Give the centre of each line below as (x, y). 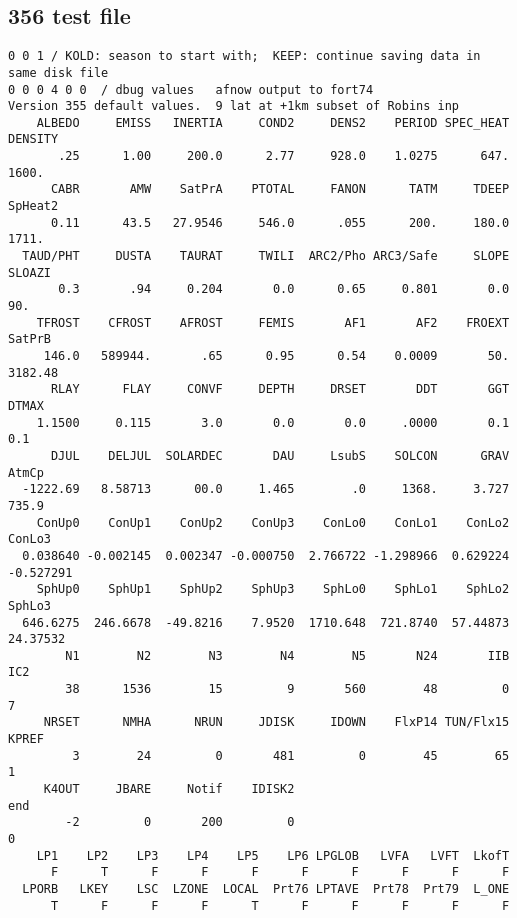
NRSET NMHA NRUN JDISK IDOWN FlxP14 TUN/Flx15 (276, 722)
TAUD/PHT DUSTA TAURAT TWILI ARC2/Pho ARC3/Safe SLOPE (266, 256)
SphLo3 (29, 605)
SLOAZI (29, 272)
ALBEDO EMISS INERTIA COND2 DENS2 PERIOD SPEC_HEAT (273, 122)
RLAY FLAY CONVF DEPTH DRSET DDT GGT (280, 389)
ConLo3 (29, 539)
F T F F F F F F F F (280, 872)
